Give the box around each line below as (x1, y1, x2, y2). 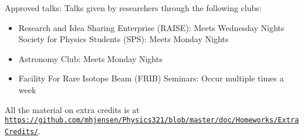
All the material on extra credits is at (5, 103, 140, 115)
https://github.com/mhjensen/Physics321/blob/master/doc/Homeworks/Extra (5, 116, 299, 125)
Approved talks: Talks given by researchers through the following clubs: (5, 2, 262, 13)
